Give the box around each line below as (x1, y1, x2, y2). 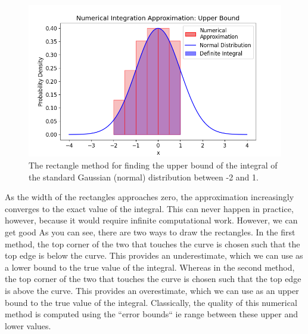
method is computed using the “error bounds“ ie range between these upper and (5, 308, 298, 320)
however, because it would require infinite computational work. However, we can (5, 214, 298, 226)
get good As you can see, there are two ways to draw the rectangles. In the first (5, 225, 295, 238)
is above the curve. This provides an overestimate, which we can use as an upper (5, 284, 299, 296)
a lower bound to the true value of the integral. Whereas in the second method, (5, 261, 295, 273)
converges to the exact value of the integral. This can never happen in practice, (5, 202, 294, 215)
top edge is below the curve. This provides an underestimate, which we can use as (5, 249, 303, 262)
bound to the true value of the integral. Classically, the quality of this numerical (5, 296, 297, 308)
